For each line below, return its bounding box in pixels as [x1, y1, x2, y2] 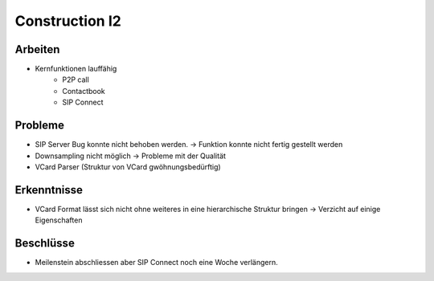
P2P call [62, 75, 90, 84]
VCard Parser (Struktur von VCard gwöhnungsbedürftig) [35, 161, 221, 172]
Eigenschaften [35, 215, 83, 225]
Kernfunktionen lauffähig [35, 64, 117, 74]
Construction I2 [14, 12, 122, 30]
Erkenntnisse [14, 183, 84, 197]
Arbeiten [14, 43, 60, 56]
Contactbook [62, 86, 106, 96]
